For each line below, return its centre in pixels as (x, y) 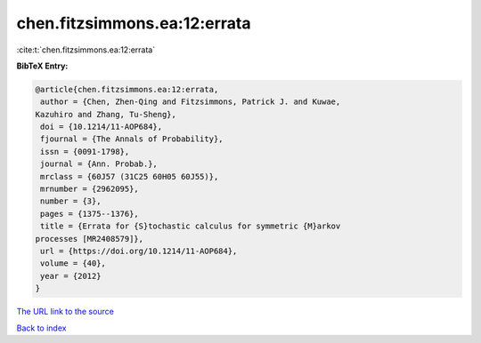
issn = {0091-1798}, (85, 152)
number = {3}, (71, 201)
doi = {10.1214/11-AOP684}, (102, 127)
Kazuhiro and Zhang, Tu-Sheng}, (106, 114)
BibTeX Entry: (42, 66)
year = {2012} (71, 276)
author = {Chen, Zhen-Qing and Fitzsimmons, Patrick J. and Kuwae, (191, 102)
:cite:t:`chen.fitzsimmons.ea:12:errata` (86, 50)
